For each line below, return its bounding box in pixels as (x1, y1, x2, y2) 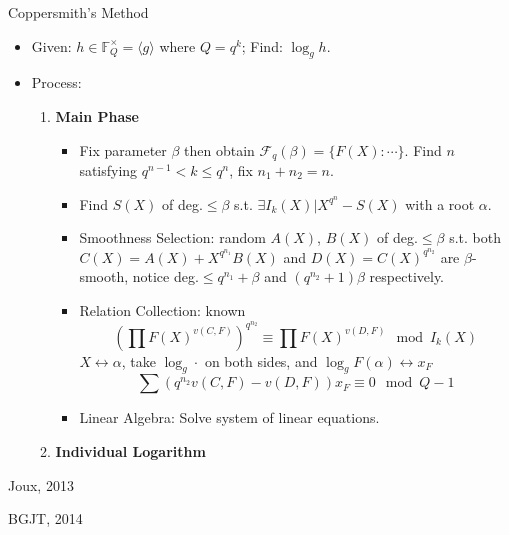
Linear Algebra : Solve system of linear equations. (79, 407, 380, 428)
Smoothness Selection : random (79, 227, 266, 248)
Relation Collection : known (79, 300, 246, 321)
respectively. (369, 266, 445, 287)
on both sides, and (204, 350, 318, 371)
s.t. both (449, 227, 501, 248)
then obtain (184, 139, 255, 160)
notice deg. (132, 266, 199, 287)
